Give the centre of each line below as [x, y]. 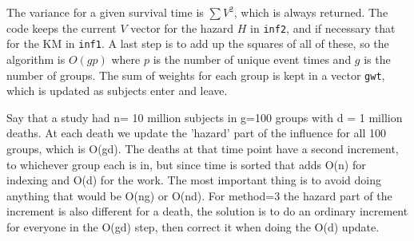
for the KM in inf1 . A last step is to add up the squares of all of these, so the [198, 43]
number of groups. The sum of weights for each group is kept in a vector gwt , [196, 75]
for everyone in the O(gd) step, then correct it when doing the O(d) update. [193, 226]
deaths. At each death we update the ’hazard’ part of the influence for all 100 [197, 133]
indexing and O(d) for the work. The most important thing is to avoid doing [194, 180]
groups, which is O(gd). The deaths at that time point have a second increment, [203, 148]
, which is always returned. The [311, 12]
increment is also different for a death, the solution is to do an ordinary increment [207, 211]
